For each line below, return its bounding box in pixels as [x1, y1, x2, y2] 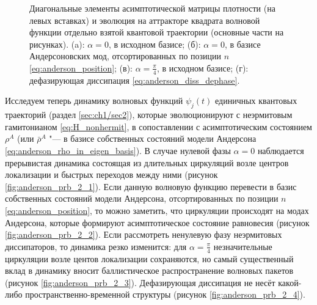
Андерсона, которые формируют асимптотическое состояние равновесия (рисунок [5, 216, 310, 229]
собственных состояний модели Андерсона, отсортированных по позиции [5, 192, 279, 205]
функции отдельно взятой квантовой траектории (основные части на [29, 26, 284, 39]
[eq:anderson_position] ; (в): [29, 61, 133, 74]
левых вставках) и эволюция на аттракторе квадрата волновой [29, 13, 260, 26]
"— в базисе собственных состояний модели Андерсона [49, 132, 257, 145]
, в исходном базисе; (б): [108, 37, 201, 50]
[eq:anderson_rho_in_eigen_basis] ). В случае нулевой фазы [5, 144, 231, 156]
